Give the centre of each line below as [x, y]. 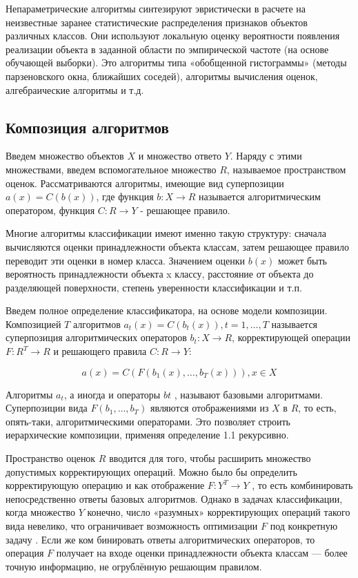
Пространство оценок [51, 458]
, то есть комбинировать [302, 485]
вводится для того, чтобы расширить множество [210, 458]
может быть [302, 260]
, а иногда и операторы [112, 394]
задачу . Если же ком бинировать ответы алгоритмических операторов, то [160, 539]
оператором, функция [50, 210]
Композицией [33, 324]
